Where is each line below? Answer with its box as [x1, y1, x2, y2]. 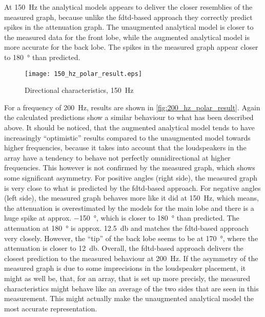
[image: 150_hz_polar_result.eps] [25, 70, 142, 77]
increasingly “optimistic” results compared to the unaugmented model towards [4, 132, 251, 143]
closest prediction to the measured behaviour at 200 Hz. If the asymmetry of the [4, 252, 258, 263]
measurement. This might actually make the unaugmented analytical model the [4, 293, 254, 304]
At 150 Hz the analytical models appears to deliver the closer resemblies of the [4, 2, 253, 12]
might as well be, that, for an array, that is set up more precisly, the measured [4, 272, 251, 283]
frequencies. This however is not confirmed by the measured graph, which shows [4, 162, 255, 173]
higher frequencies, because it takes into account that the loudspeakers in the [4, 142, 247, 153]
